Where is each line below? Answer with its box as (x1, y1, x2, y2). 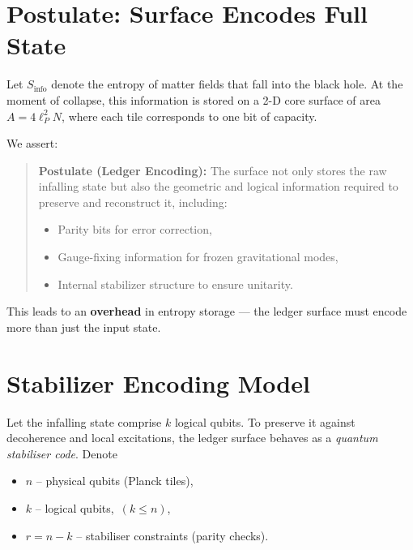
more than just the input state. (6, 318, 161, 335)
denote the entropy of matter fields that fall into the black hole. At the (51, 75, 403, 92)
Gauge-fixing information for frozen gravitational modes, (57, 248, 338, 265)
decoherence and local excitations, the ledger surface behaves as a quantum (6, 429, 378, 446)
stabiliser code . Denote (6, 445, 117, 462)
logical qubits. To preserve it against (174, 413, 356, 430)
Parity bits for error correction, (57, 221, 212, 238)
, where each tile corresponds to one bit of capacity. (62, 107, 317, 124)
